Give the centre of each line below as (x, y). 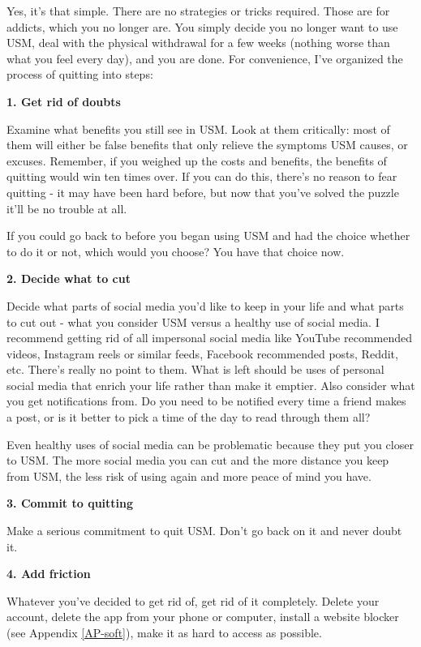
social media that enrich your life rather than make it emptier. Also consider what (211, 385)
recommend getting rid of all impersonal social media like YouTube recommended (210, 338)
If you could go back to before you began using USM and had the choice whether (208, 236)
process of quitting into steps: (80, 74)
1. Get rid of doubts (64, 101)
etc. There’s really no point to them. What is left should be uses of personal (195, 369)
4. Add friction (49, 574)
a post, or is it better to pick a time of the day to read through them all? (189, 417)
